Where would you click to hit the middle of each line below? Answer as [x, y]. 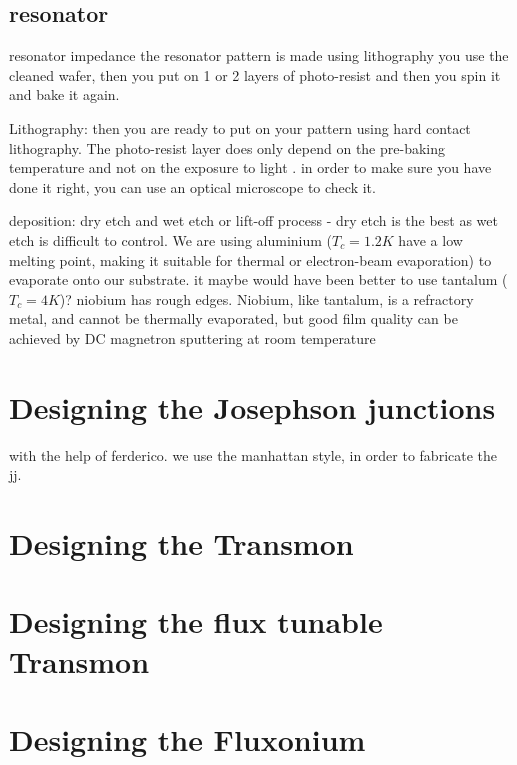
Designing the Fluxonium [187, 738]
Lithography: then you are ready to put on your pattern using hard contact [240, 127]
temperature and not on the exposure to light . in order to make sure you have [250, 167]
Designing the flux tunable [196, 621]
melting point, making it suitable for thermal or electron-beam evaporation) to [250, 259]
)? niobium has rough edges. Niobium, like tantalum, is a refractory [266, 298]
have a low [430, 239]
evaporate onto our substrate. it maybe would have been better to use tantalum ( [258, 279]
